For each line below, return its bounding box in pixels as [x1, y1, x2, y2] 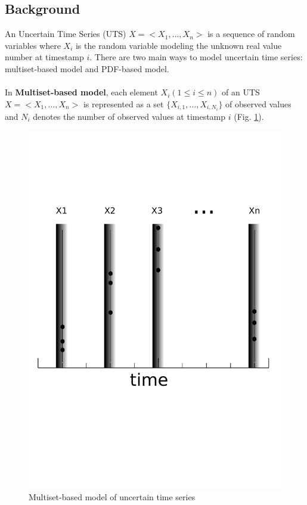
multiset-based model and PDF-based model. [5, 62, 169, 75]
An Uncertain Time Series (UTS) [5, 27, 126, 40]
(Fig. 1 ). [234, 110, 264, 122]
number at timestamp [5, 51, 84, 63]
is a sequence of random [207, 27, 295, 40]
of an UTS [222, 86, 260, 98]
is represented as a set [83, 97, 164, 110]
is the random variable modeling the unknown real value [75, 39, 282, 51]
